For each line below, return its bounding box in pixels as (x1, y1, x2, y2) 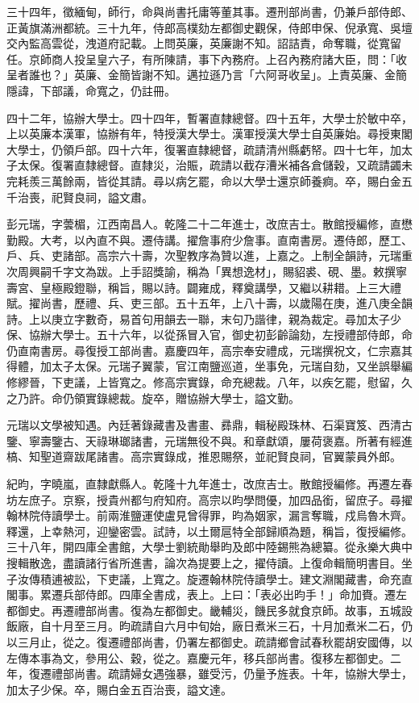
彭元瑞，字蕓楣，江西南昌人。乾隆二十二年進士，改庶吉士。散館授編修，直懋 (6, 216, 413, 232)
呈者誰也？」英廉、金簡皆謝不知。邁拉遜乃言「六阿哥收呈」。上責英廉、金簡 (6, 66, 407, 83)
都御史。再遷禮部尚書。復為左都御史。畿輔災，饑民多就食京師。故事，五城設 (6, 601, 413, 618)
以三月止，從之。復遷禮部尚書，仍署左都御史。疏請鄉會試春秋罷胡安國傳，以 (6, 633, 413, 650)
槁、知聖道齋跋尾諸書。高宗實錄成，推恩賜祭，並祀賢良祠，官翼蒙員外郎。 (6, 448, 401, 465)
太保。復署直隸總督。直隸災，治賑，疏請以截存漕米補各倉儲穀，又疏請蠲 (17, 157, 401, 174)
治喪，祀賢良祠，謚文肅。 (17, 188, 153, 205)
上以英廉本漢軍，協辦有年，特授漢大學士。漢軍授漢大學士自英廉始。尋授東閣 (6, 125, 413, 142)
